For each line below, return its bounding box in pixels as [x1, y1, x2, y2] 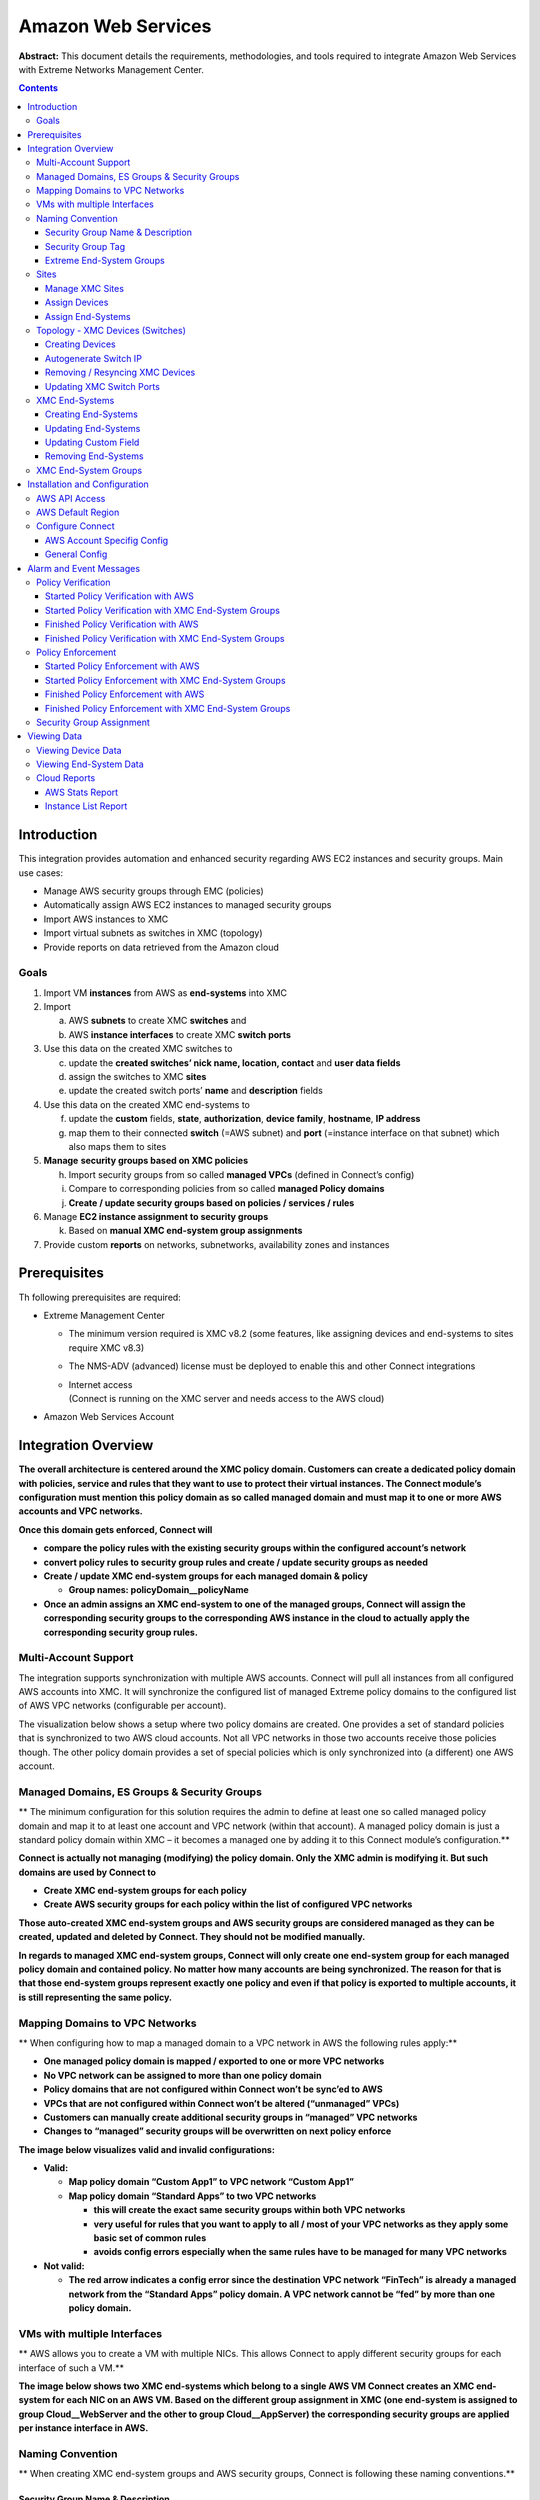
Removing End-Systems [45, 450, 144, 462]
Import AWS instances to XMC [43, 913, 169, 925]
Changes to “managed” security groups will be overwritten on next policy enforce [43, 2125, 392, 2137]
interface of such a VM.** [18, 2361, 125, 2374]
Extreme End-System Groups [45, 255, 165, 267]
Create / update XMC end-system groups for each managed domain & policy [43, 1570, 369, 1582]
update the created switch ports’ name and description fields [68, 1085, 324, 1097]
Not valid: [43, 2260, 85, 2272]
